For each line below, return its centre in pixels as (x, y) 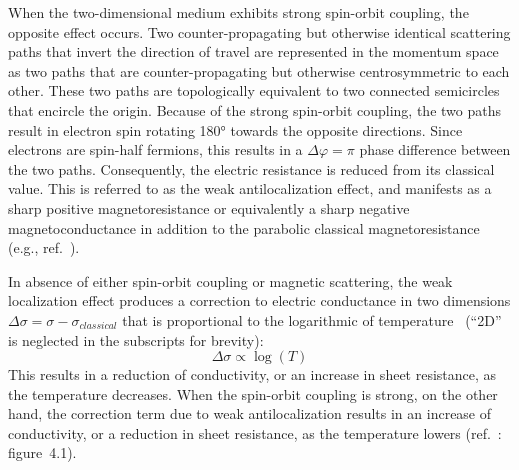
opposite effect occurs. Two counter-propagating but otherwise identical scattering (259, 31)
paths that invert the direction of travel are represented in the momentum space (253, 51)
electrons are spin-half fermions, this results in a (155, 149)
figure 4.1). (42, 452)
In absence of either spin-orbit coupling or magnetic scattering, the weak (230, 280)
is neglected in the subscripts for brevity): (136, 339)
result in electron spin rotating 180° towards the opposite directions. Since (235, 129)
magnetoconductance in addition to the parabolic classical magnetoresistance (244, 227)
